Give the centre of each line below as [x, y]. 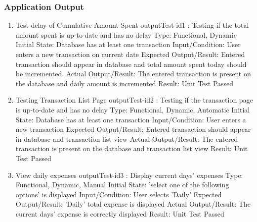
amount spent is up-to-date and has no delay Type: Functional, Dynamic [126, 34]
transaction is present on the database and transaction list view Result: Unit [132, 148]
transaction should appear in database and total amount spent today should [131, 64]
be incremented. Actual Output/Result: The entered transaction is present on [133, 74]
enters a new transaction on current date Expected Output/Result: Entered [130, 54]
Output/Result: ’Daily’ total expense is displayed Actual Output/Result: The [133, 204]
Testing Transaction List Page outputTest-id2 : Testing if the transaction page [134, 100]
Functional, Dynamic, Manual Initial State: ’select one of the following [122, 185]
